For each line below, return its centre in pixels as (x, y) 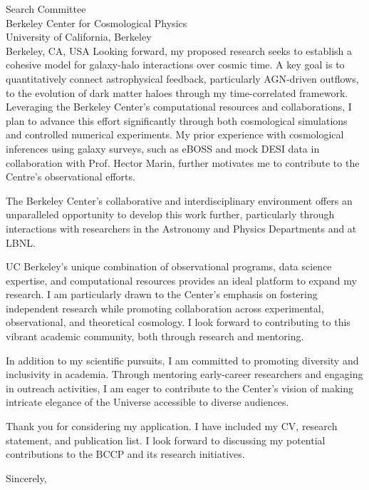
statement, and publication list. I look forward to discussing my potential (166, 440)
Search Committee (46, 9)
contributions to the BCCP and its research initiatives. (125, 454)
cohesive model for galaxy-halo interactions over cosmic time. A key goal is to (175, 65)
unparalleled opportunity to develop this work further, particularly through (170, 214)
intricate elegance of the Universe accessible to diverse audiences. (147, 402)
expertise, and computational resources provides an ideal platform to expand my (181, 280)
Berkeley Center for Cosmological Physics (97, 22)
